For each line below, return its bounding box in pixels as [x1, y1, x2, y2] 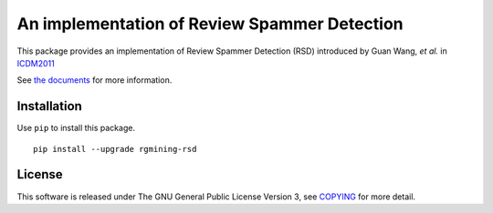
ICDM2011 [16, 57, 55, 68]
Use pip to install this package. [16, 123, 136, 134]
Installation [16, 98, 82, 114]
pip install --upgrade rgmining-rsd [33, 144, 197, 154]
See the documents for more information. [16, 75, 173, 86]
